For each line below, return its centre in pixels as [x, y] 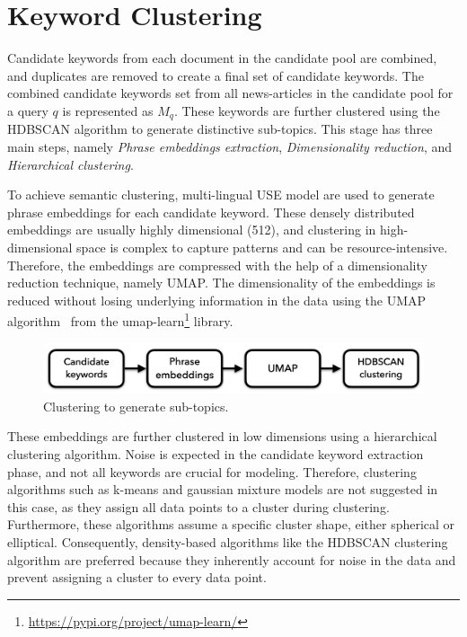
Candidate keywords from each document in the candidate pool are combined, [222, 58]
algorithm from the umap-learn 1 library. [120, 319]
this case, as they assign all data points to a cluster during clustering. [198, 506]
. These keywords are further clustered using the [307, 110]
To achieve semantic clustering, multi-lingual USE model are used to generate [221, 195]
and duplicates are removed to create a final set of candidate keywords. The [216, 75]
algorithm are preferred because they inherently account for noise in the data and [232, 559]
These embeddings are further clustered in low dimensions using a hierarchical [222, 436]
